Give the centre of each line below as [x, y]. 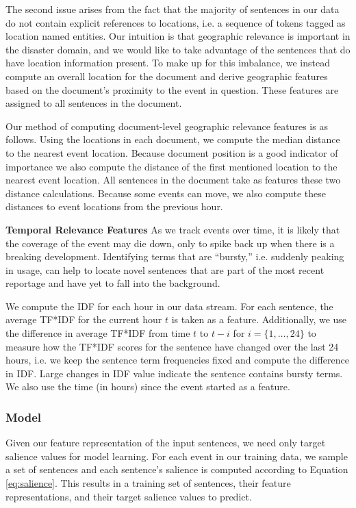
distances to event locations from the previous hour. [114, 206]
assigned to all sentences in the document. [94, 103]
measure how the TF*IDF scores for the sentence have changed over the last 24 [172, 346]
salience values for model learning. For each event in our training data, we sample [177, 456]
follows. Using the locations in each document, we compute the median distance [173, 139]
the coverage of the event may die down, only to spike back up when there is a [170, 243]
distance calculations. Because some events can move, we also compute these [166, 193]
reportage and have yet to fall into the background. [113, 283]
